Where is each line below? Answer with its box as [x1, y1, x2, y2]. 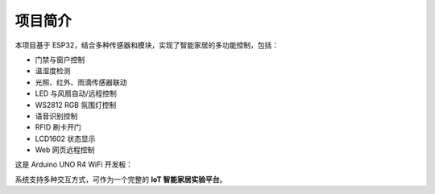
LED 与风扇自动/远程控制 [35, 89, 117, 98]
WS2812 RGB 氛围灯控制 [35, 100, 117, 109]
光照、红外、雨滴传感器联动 [35, 77, 127, 87]
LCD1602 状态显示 [35, 134, 96, 143]
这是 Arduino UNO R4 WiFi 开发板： [14, 159, 133, 169]
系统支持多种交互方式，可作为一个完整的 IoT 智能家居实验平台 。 [14, 174, 227, 184]
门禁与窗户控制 [35, 55, 85, 64]
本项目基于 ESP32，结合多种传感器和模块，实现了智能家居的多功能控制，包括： [14, 40, 280, 50]
